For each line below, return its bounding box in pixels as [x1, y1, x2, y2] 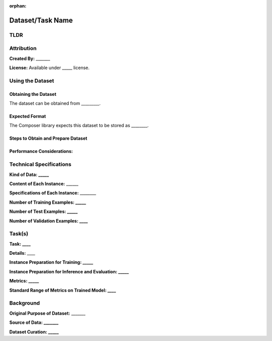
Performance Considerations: [9, 148, 73, 154]
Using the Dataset [9, 77, 54, 84]
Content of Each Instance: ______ [9, 181, 79, 187]
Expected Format [9, 113, 46, 120]
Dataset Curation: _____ [9, 328, 59, 335]
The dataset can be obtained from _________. [9, 100, 101, 106]
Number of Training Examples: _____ [9, 199, 86, 205]
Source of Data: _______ [9, 319, 59, 325]
